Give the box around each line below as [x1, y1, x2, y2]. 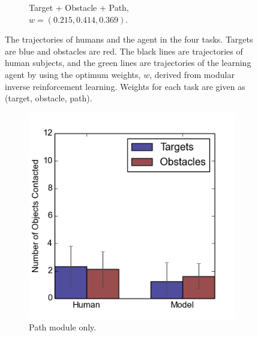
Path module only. [29, 321, 97, 333]
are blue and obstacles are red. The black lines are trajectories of [5, 44, 243, 57]
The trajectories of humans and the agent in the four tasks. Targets [5, 33, 253, 46]
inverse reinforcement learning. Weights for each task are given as [5, 80, 245, 92]
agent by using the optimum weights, [5, 68, 141, 80]
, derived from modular [149, 68, 235, 80]
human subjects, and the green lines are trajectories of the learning [5, 56, 251, 69]
